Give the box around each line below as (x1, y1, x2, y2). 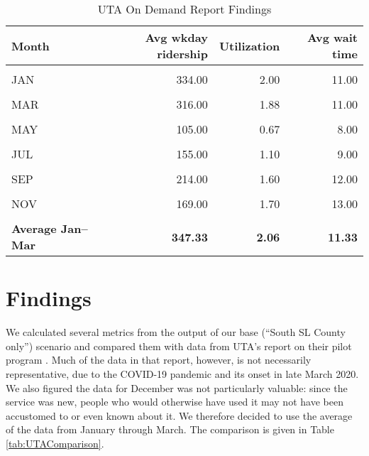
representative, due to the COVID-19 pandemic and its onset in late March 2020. (6, 366, 359, 381)
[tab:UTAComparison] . (6, 435, 104, 450)
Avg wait (307, 29, 358, 45)
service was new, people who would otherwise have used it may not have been (6, 394, 343, 409)
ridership (157, 45, 208, 62)
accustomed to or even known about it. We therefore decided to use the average (6, 408, 353, 423)
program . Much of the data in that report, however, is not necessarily (6, 352, 312, 367)
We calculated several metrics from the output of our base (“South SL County (6, 325, 346, 340)
